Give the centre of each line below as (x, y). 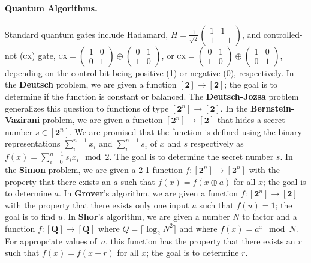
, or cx (174, 55)
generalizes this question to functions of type (87, 108)
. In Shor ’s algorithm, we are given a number (146, 216)
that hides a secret (251, 120)
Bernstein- (273, 108)
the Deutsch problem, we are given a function (91, 84)
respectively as (217, 143)
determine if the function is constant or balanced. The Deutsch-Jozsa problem (152, 96)
